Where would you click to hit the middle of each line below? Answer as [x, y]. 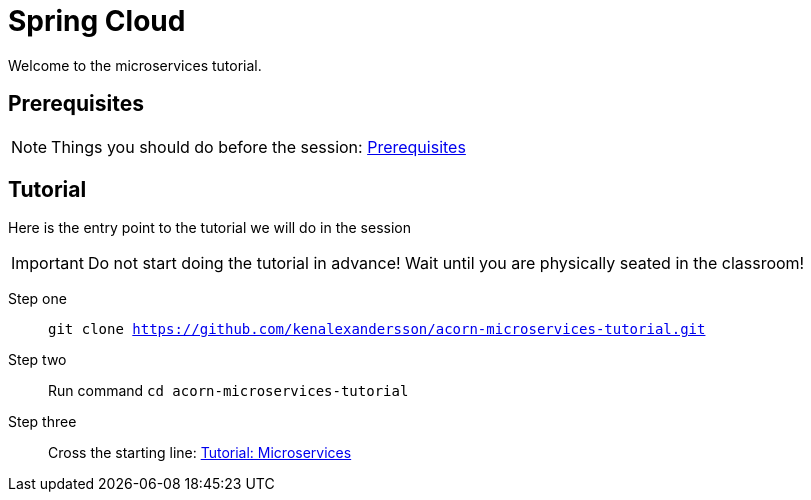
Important [47, 263]
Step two [37, 360]
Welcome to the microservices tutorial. [135, 65]
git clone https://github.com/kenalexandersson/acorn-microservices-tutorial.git [377, 329]
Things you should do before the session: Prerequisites [258, 146]
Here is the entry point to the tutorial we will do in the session [209, 228]
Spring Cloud [97, 21]
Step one [37, 299]
